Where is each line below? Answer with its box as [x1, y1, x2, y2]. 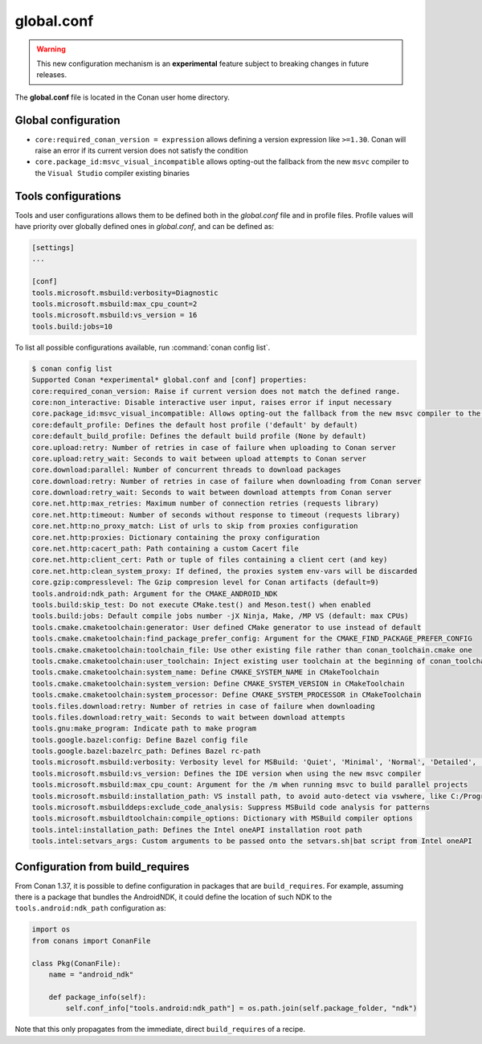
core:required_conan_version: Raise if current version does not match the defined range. [31, 387, 401, 395]
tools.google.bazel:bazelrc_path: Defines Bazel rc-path [31, 747, 261, 755]
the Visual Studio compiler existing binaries [35, 168, 190, 178]
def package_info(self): [48, 993, 147, 1001]
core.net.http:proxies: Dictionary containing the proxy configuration [31, 533, 321, 542]
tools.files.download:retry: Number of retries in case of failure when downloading [31, 702, 375, 710]
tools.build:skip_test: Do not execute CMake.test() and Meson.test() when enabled [31, 600, 371, 609]
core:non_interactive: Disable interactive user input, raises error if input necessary [31, 398, 393, 407]
